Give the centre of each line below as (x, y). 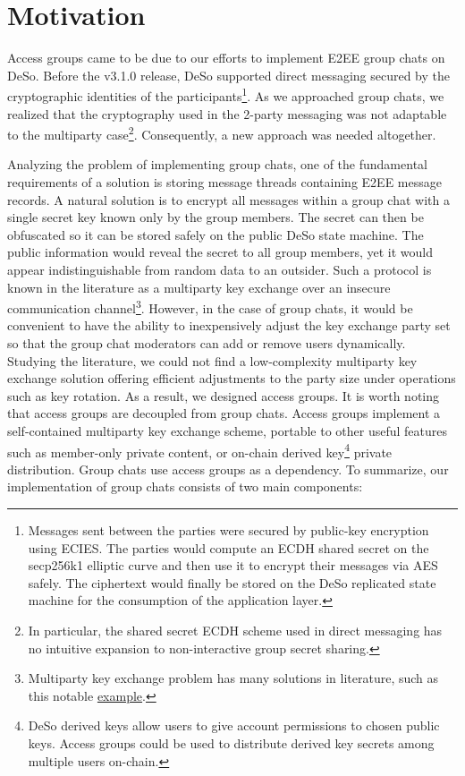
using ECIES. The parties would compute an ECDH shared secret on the (228, 547)
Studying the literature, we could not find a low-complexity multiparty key (212, 360)
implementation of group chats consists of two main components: (185, 486)
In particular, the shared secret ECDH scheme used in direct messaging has (235, 630)
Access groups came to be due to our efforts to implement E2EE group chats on (226, 58)
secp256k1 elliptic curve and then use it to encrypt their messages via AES (233, 565)
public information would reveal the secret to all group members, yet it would (220, 252)
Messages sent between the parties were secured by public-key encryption (228, 530)
